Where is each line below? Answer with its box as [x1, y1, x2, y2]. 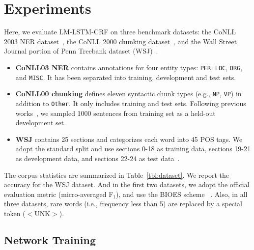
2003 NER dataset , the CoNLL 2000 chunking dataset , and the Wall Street [4, 36, 237, 46]
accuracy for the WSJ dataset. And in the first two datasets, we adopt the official [4, 179, 250, 190]
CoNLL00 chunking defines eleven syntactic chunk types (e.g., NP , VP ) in [15, 88, 242, 99]
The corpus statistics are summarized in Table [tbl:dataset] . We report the [4, 169, 229, 180]
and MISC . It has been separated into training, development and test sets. [15, 72, 236, 82]
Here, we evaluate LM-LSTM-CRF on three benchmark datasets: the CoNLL [4, 27, 236, 37]
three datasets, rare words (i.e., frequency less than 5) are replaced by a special [4, 198, 242, 209]
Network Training [4, 232, 96, 247]
